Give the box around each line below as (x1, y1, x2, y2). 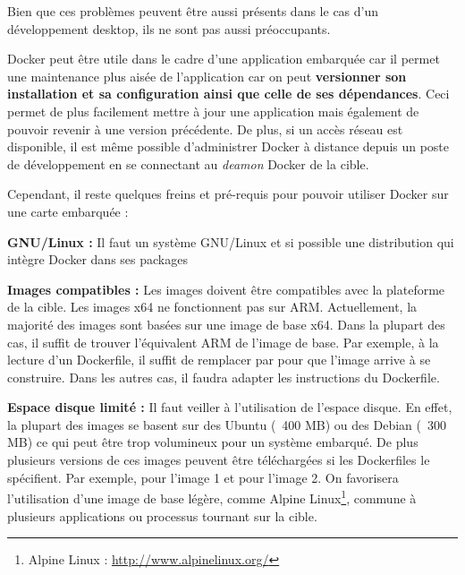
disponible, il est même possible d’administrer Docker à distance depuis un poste (7, 137, 450, 156)
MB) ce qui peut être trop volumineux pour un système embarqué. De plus (7, 433, 418, 451)
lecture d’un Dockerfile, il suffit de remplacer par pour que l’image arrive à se (7, 350, 431, 369)
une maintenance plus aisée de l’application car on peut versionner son (7, 66, 407, 85)
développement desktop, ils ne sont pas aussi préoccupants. (7, 19, 331, 38)
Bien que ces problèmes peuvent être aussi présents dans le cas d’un (7, 2, 379, 20)
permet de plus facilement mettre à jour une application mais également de (7, 101, 419, 120)
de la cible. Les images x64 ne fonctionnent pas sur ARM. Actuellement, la (7, 297, 418, 316)
